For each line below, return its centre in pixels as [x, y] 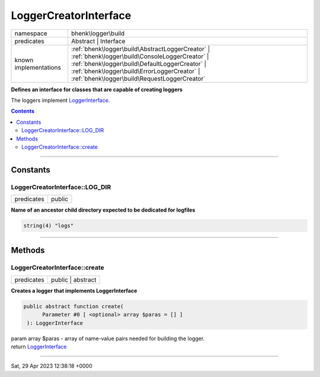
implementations [38, 67]
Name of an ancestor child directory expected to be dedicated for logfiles [103, 210]
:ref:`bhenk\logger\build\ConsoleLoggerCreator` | [140, 56]
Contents [23, 111]
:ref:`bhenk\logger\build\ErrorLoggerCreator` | [136, 71]
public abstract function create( [73, 306]
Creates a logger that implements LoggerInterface [74, 290]
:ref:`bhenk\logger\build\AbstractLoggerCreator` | [141, 49]
